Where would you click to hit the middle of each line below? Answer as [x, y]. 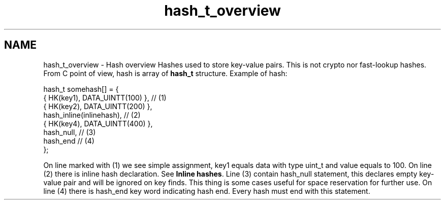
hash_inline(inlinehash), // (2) [92, 115]
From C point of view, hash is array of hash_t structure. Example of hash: [165, 73]
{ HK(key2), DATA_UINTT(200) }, [98, 106]
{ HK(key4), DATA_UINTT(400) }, [98, 123]
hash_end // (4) [69, 141]
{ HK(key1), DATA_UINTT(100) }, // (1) [105, 97]
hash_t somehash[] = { [81, 89]
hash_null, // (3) [70, 132]
